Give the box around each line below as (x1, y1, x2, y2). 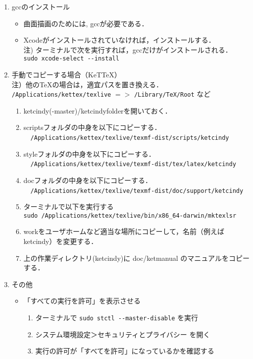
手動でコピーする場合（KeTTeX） (11, 69, 121, 80)
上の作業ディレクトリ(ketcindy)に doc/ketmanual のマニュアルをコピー (23, 252, 250, 263)
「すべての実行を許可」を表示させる (23, 296, 141, 306)
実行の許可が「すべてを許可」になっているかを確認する (35, 346, 214, 356)
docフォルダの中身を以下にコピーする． (23, 175, 152, 185)
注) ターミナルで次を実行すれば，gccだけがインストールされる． (23, 44, 232, 55)
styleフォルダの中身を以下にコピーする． (23, 148, 155, 159)
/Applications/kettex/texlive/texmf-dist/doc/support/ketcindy (30, 187, 244, 194)
